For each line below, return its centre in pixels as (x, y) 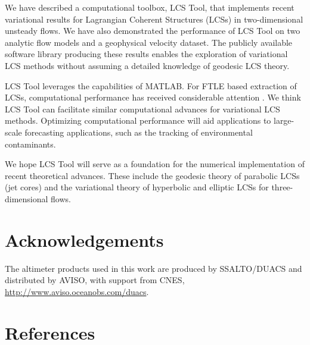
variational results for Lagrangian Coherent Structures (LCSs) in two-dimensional (154, 19)
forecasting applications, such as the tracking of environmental (139, 132)
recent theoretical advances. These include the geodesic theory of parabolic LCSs (152, 175)
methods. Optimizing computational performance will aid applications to (138, 120)
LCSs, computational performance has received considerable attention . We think (153, 97)
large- (284, 120)
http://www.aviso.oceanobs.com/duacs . (77, 291)
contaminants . (30, 144)
